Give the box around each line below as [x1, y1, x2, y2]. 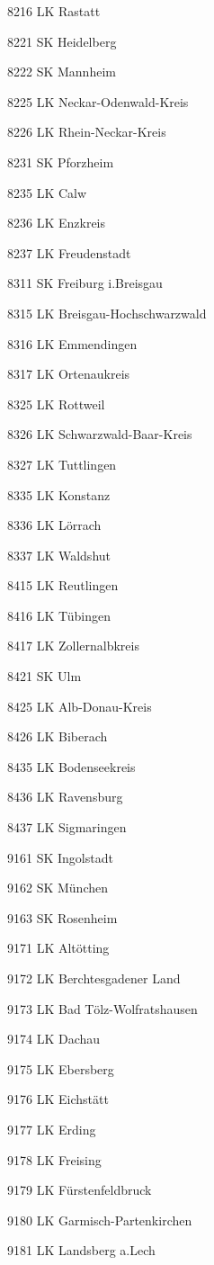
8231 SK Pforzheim [7, 152, 114, 171]
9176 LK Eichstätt [7, 1090, 109, 1108]
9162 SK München [7, 878, 109, 897]
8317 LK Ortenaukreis [7, 364, 130, 383]
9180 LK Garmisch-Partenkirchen [7, 1210, 192, 1229]
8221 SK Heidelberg [7, 31, 117, 50]
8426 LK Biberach [7, 727, 108, 746]
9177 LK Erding [7, 1119, 96, 1138]
